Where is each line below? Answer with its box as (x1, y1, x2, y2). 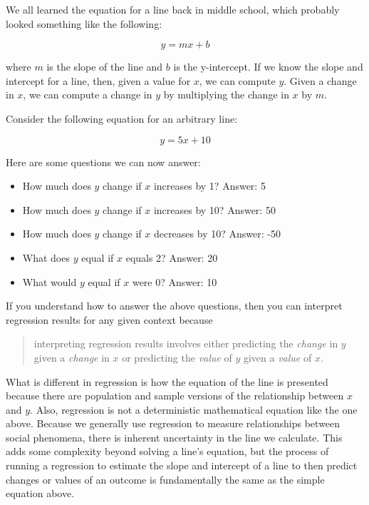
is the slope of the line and (46, 59, 163, 74)
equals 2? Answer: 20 (125, 250, 218, 265)
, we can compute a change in (23, 87, 152, 102)
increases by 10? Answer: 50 (153, 202, 276, 217)
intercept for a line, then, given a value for (6, 73, 191, 88)
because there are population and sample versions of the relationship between (6, 388, 344, 403)
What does (22, 250, 70, 265)
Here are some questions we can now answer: (6, 154, 201, 169)
